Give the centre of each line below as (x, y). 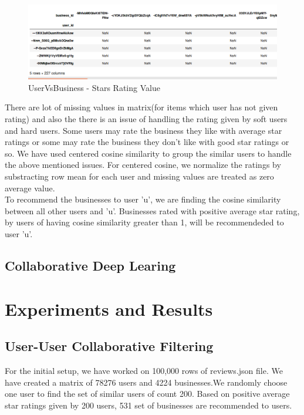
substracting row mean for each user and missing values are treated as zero (139, 176)
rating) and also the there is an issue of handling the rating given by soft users (146, 119)
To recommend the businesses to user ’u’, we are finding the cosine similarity (143, 199)
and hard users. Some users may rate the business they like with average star (143, 130)
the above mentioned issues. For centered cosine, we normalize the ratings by (143, 165)
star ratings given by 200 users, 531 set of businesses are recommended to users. (148, 405)
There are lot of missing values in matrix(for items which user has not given (141, 107)
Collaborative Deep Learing (90, 265)
